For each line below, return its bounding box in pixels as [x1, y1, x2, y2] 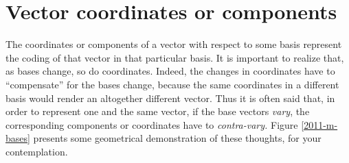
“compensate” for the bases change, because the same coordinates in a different [5, 77, 339, 91]
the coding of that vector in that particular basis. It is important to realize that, [5, 50, 344, 64]
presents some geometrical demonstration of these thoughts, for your [33, 131, 322, 145]
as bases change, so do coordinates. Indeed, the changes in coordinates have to [5, 64, 335, 78]
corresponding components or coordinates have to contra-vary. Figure [5, 117, 298, 131]
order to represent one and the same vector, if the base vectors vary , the [5, 104, 310, 118]
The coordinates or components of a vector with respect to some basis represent [5, 37, 342, 51]
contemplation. [5, 144, 68, 158]
